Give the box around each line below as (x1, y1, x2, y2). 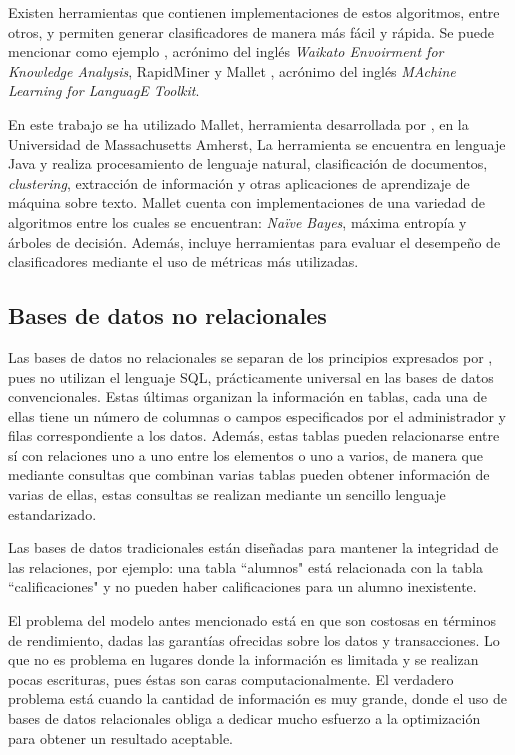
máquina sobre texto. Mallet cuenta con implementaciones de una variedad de (8, 192, 485, 213)
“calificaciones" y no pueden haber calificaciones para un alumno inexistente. (8, 576, 477, 597)
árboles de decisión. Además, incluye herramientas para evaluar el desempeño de (8, 231, 501, 252)
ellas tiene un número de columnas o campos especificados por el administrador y (8, 405, 506, 426)
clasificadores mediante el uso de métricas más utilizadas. (8, 251, 359, 272)
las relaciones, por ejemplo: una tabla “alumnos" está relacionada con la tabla (8, 556, 484, 577)
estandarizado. (8, 503, 97, 524)
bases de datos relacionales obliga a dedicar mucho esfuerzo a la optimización (8, 708, 481, 729)
